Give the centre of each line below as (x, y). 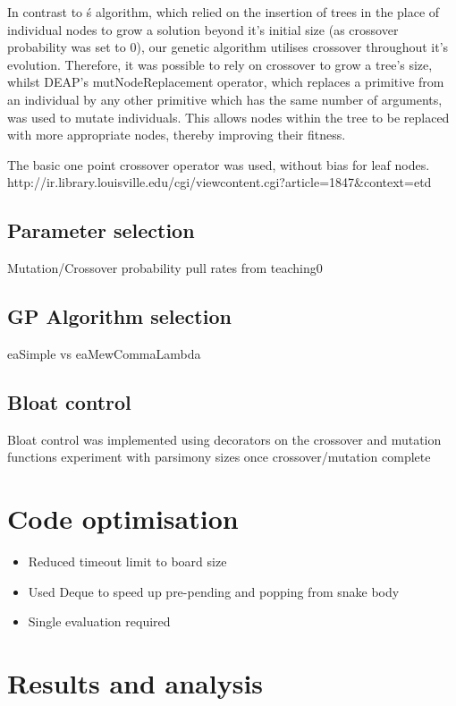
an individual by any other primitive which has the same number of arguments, (225, 99)
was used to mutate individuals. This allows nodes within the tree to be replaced (228, 117)
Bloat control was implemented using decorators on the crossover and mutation (224, 439)
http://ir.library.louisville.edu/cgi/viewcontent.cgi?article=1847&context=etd (220, 182)
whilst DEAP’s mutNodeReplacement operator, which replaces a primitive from (226, 82)
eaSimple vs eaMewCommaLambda (104, 353)
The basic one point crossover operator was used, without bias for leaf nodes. (219, 164)
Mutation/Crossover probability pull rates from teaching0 (165, 268)
